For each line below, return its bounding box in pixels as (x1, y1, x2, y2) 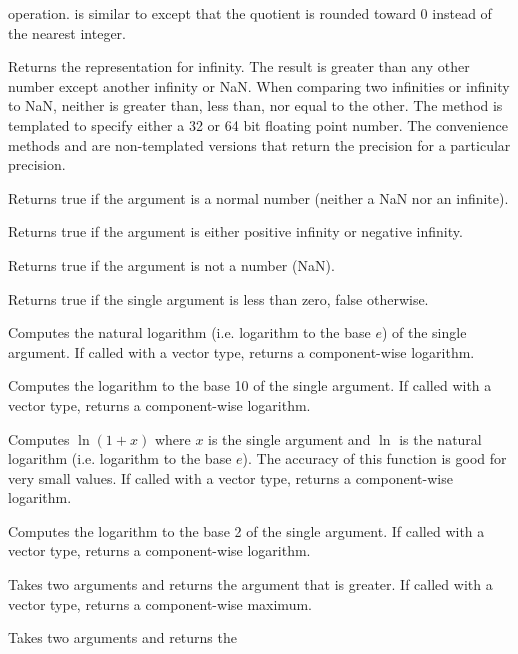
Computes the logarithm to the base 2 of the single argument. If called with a (8, 520, 485, 541)
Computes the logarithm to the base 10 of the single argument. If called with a (8, 375, 492, 396)
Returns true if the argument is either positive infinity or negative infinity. (8, 221, 463, 242)
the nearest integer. (8, 22, 126, 43)
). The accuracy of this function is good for (242, 448, 507, 469)
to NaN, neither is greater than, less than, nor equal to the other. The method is (8, 95, 503, 116)
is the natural (399, 428, 482, 449)
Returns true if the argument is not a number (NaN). (8, 254, 335, 275)
